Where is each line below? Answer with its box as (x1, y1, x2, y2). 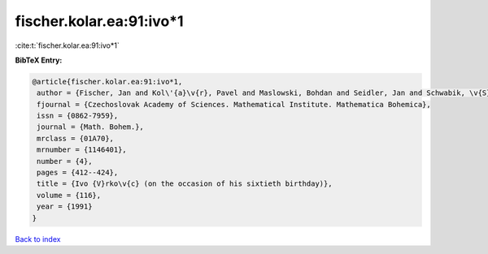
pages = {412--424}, (37, 168, 119, 178)
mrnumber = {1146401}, (37, 145, 128, 154)
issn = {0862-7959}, (37, 111, 119, 121)
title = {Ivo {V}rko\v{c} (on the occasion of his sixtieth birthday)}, (37, 179, 333, 188)
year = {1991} (37, 202, 93, 211)
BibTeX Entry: (15, 55, 63, 65)
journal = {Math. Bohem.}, (37, 123, 144, 131)
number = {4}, (37, 157, 93, 166)
